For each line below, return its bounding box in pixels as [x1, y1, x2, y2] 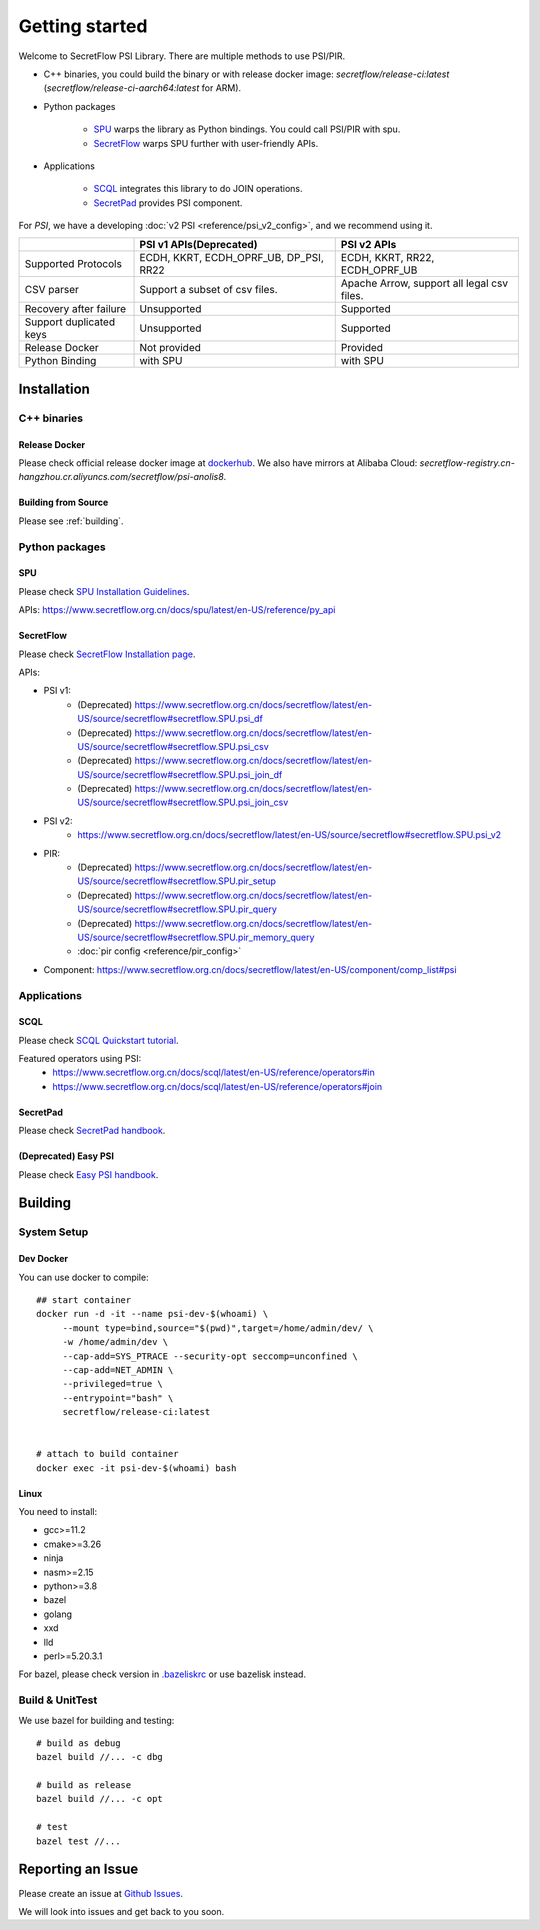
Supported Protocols [24, 257, 122, 271]
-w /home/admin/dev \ [62, 1336, 169, 1348]
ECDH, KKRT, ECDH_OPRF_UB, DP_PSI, [139, 251, 325, 265]
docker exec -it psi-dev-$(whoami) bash [36, 1462, 237, 1474]
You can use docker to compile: [18, 1271, 149, 1283]
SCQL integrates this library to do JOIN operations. [93, 183, 303, 195]
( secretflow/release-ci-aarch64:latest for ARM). [43, 82, 242, 94]
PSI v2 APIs [340, 238, 397, 252]
